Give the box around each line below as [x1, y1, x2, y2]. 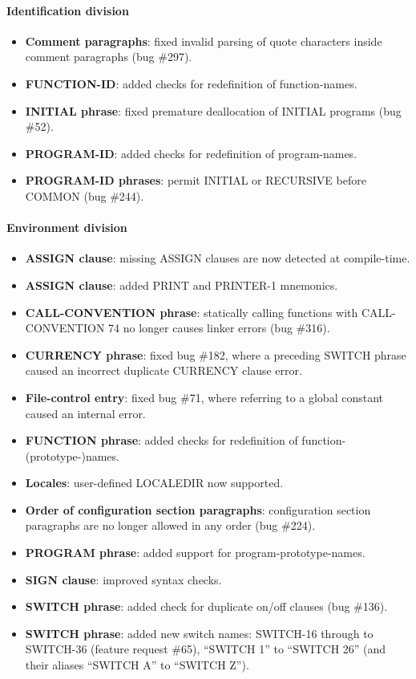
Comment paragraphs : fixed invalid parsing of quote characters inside [25, 32, 382, 49]
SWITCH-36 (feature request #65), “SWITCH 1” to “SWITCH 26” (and [25, 640, 386, 657]
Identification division [6, 2, 129, 18]
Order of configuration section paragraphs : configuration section [25, 501, 371, 518]
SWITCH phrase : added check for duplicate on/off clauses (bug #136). [25, 598, 388, 615]
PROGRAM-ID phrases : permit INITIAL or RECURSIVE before [25, 172, 366, 189]
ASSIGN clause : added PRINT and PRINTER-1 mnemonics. [25, 276, 338, 293]
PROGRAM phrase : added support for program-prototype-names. [25, 544, 366, 561]
